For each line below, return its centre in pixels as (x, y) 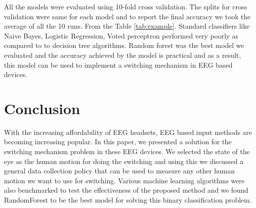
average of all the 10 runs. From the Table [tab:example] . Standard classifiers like (127, 26)
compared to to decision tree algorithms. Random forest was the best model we (124, 45)
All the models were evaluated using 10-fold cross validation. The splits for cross (126, 6)
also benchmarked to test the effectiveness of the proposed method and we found (126, 190)
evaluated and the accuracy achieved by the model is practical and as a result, (123, 55)
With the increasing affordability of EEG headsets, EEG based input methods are (128, 132)
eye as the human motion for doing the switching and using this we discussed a (124, 161)
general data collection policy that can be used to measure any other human (119, 171)
